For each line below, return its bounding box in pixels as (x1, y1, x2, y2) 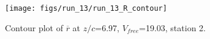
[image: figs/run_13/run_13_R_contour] (5, 4, 167, 13)
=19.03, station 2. (139, 21, 206, 34)
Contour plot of (5, 21, 63, 34)
